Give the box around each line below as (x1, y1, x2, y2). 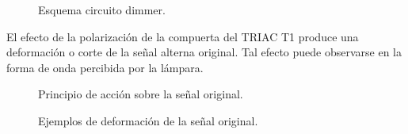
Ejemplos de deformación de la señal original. (38, 112, 258, 128)
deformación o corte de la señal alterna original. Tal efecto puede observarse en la (6, 44, 402, 60)
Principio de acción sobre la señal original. (38, 86, 243, 102)
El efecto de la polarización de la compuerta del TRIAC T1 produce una (6, 28, 359, 44)
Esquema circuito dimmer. (38, 2, 166, 17)
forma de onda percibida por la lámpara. (6, 59, 204, 75)
